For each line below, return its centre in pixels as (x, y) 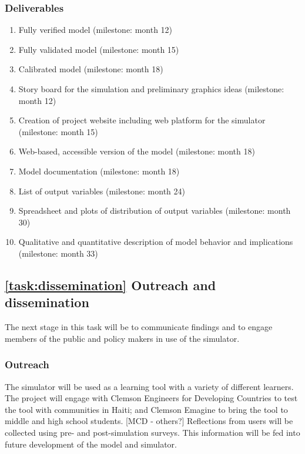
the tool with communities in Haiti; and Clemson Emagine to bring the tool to (146, 409)
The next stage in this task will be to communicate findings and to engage (139, 327)
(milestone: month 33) (58, 253)
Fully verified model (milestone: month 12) (95, 30)
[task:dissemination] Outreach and (110, 285)
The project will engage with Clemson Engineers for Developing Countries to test (151, 398)
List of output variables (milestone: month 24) (102, 191)
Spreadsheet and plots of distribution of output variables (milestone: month (155, 211)
